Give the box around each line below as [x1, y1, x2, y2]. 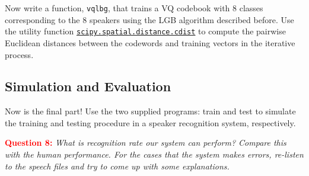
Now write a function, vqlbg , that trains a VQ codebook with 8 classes [5, 2, 263, 14]
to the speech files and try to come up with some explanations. [5, 159, 230, 172]
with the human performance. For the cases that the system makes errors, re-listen [5, 148, 304, 161]
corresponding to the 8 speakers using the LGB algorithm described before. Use [5, 13, 294, 25]
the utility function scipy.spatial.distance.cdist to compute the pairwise [5, 25, 286, 37]
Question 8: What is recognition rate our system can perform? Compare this [5, 136, 286, 149]
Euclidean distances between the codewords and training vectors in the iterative [5, 36, 295, 49]
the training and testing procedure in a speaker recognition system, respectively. [5, 116, 296, 129]
